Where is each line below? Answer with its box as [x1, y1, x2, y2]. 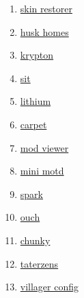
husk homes [20, 24, 69, 39]
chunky [20, 232, 51, 247]
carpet [20, 117, 47, 131]
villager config [20, 279, 79, 294]
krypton [20, 48, 54, 62]
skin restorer [20, 1, 72, 15]
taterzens [20, 256, 59, 270]
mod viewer [20, 140, 69, 155]
